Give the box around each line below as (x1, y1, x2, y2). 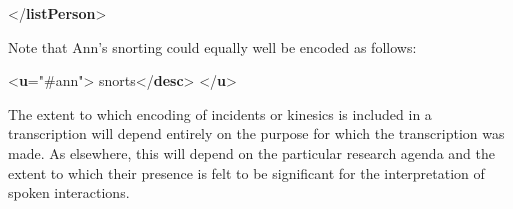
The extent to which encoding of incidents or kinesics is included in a (8, 103, 432, 124)
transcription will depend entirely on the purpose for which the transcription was (8, 123, 505, 144)
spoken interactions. (8, 182, 130, 203)
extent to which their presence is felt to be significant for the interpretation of (8, 162, 485, 183)
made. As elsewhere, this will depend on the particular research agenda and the (8, 142, 495, 163)
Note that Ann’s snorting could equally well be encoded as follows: (8, 36, 417, 57)
